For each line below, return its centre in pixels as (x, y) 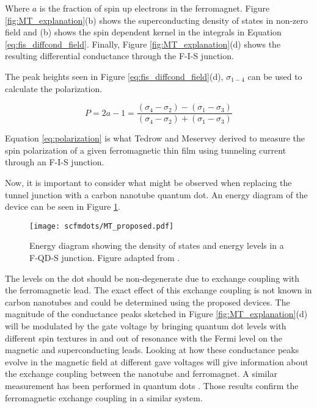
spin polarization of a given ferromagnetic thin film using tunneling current (146, 150)
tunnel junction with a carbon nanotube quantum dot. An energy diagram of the (156, 194)
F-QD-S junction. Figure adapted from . (105, 258)
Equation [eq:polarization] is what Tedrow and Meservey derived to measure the (155, 138)
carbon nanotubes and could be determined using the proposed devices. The (148, 302)
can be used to (275, 76)
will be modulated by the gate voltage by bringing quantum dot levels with (146, 326)
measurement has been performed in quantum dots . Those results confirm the (152, 385)
